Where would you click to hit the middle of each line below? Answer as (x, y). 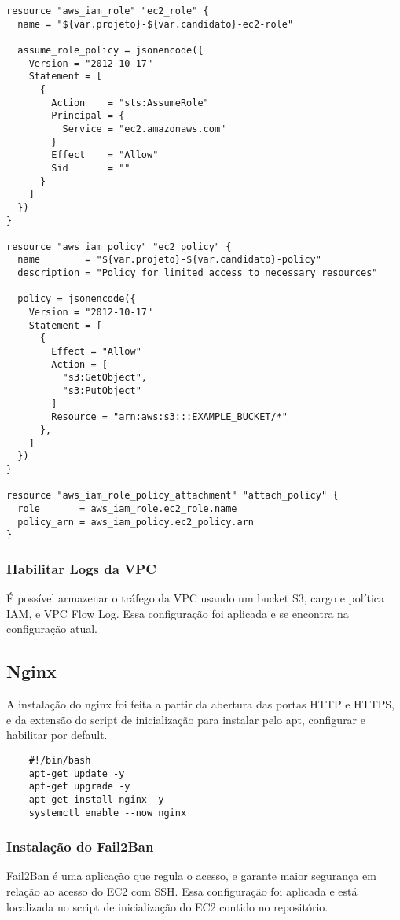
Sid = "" (91, 168)
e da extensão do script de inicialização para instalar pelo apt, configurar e (186, 719)
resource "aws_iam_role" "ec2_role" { (108, 11)
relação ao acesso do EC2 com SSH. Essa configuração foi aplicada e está (182, 891)
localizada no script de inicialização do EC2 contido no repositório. (167, 906)
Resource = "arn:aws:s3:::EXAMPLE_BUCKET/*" (169, 417)
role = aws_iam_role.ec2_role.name (127, 508)
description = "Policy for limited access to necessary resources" (198, 273)
